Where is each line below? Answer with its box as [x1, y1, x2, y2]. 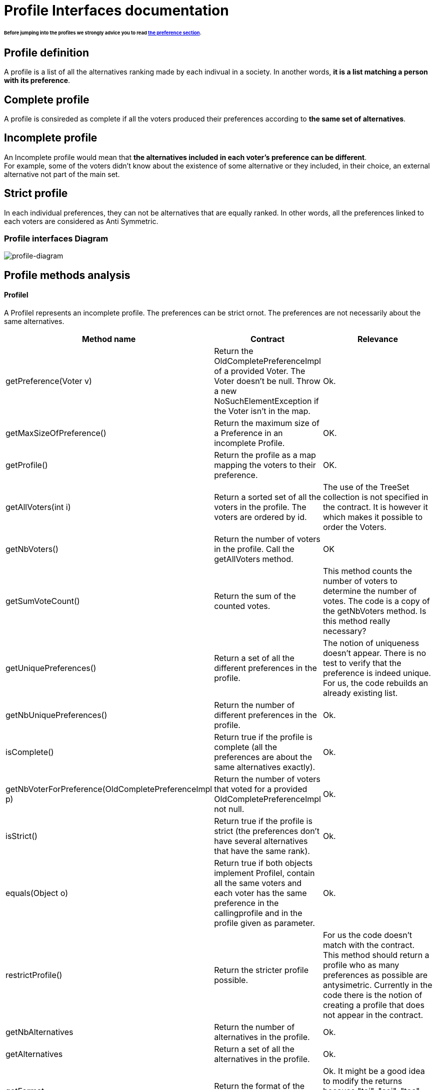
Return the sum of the [214, 591, 296, 601]
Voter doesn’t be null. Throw [214, 376, 320, 386]
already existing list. [322, 688, 398, 698]
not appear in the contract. [322, 1010, 423, 1020]
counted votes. [214, 601, 270, 611]
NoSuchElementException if [214, 396, 319, 406]
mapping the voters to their [214, 460, 316, 470]
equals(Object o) [5, 888, 68, 898]
